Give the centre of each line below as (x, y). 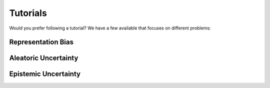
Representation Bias (41, 42)
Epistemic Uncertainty (45, 74)
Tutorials (28, 13)
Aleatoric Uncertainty (44, 58)
